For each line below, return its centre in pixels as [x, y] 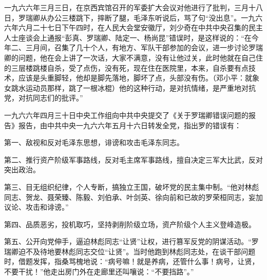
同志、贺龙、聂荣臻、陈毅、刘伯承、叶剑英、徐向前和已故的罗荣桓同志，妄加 [133, 197]
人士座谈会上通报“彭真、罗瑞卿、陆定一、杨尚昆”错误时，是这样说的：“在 [128, 37]
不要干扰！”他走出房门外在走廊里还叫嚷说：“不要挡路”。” [99, 272]
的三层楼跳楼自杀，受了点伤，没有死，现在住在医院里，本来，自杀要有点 [126, 67]
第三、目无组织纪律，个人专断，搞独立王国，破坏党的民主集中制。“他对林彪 [132, 186]
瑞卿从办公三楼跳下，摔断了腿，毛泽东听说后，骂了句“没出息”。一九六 [144, 17]
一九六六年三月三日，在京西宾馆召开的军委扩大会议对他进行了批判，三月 [126, 7]
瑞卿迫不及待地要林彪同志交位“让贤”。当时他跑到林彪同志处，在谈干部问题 [130, 251]
